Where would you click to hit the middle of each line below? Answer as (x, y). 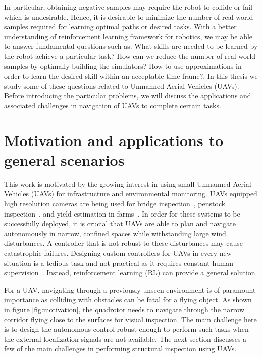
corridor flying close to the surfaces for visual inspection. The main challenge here (130, 319)
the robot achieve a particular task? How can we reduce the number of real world (130, 56)
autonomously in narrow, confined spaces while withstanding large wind (115, 233)
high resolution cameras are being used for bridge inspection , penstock (115, 204)
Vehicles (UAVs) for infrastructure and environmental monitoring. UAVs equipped (131, 194)
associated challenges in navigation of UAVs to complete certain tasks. (113, 105)
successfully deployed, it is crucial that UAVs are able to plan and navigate (120, 223)
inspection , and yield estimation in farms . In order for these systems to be (122, 213)
